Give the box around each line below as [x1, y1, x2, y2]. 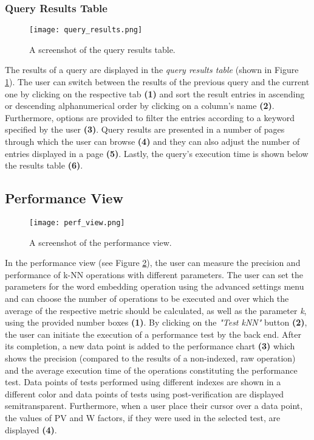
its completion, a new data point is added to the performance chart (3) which [5, 340, 295, 352]
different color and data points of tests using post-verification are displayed [5, 387, 284, 400]
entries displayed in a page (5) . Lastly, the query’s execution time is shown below [5, 147, 309, 159]
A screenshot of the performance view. [29, 236, 172, 248]
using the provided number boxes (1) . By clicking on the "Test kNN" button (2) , [5, 316, 307, 329]
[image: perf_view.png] [29, 218, 125, 228]
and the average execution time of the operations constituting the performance [5, 363, 298, 376]
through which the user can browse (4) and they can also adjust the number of [5, 135, 300, 148]
